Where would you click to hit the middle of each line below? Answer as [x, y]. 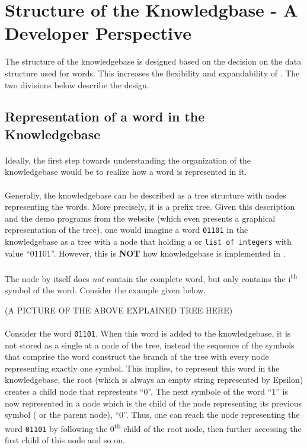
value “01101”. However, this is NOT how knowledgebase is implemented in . [145, 253]
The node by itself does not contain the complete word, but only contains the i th [151, 277]
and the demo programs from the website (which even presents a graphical [140, 218]
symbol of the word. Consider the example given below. [105, 290]
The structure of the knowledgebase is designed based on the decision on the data [153, 61]
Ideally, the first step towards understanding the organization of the [128, 160]
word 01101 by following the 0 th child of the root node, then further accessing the [153, 427]
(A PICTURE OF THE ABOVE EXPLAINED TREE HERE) [119, 310]
